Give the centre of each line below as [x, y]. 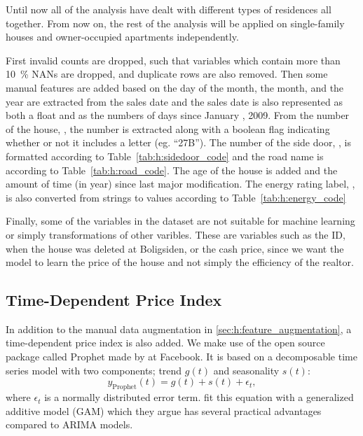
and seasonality [246, 370]
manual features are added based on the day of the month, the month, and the [175, 87]
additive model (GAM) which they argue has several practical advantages [164, 410]
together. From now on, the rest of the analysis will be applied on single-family [175, 23]
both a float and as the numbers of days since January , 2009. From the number [178, 115]
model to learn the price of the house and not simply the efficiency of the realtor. [180, 262]
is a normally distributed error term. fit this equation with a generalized [199, 397]
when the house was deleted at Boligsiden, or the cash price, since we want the [175, 248]
